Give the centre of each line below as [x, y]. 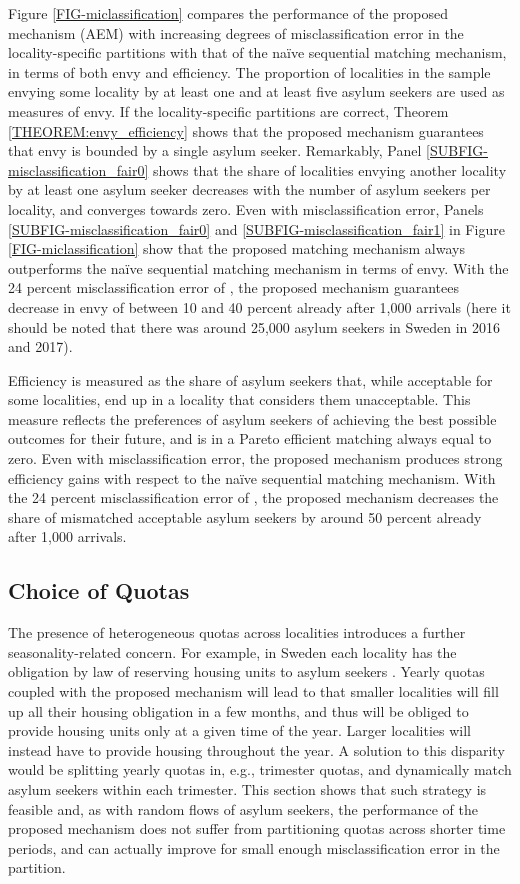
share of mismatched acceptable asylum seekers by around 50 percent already [245, 516]
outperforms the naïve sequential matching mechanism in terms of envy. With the [258, 267]
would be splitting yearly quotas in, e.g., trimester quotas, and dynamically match [260, 769]
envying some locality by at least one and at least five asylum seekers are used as [256, 91]
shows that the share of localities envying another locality [329, 169]
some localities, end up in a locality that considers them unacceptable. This [239, 399]
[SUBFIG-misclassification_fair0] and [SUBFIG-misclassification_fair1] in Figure [256, 228]
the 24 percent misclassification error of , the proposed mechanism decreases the [253, 497]
